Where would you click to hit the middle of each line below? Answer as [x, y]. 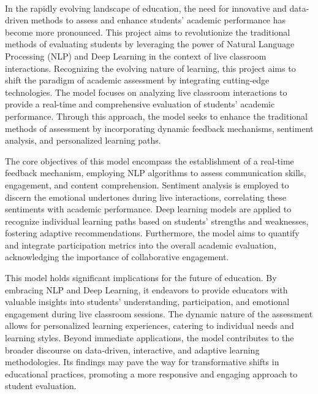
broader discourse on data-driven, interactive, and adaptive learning [132, 350]
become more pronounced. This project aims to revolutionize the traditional [148, 32]
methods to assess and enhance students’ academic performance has [158, 20]
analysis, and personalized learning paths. [83, 140]
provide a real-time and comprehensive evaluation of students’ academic [140, 104]
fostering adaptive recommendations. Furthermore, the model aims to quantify [152, 233]
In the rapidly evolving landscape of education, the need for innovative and [146, 8]
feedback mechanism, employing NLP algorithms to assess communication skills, [156, 173]
